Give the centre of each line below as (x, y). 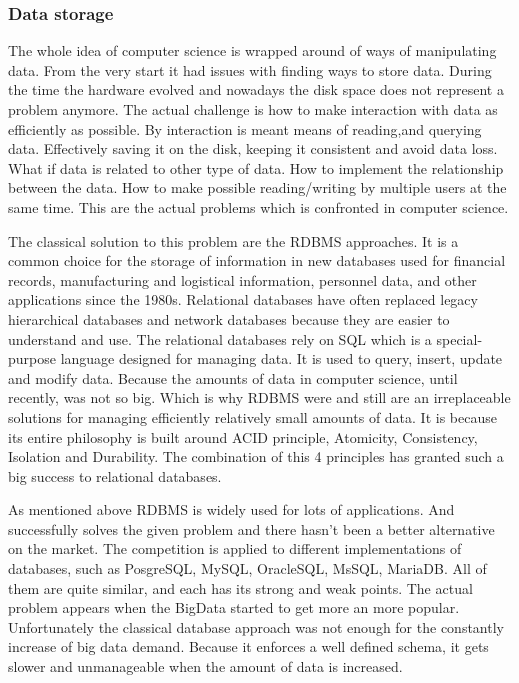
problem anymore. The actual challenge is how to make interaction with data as (253, 109)
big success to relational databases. (115, 475)
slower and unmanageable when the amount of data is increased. (205, 666)
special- (459, 338)
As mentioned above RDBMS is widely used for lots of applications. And (231, 509)
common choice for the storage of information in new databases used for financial (257, 260)
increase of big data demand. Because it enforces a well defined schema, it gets (248, 646)
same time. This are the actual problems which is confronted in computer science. (258, 206)
